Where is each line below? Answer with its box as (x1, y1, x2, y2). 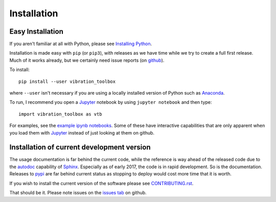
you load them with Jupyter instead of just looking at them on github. (9, 129, 155, 136)
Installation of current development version (9, 143, 151, 152)
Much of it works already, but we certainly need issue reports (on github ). (9, 57, 165, 63)
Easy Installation (9, 27, 63, 36)
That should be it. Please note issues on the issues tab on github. (9, 190, 147, 196)
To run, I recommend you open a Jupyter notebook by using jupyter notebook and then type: (9, 99, 212, 105)
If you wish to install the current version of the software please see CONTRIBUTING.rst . (9, 180, 194, 186)
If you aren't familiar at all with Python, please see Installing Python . (9, 41, 152, 47)
